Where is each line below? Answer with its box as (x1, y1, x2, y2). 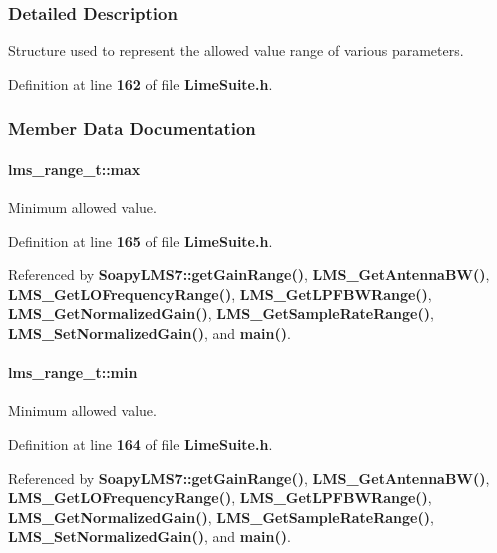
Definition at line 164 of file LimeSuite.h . (8, 434, 273, 454)
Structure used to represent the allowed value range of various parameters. (8, 40, 464, 61)
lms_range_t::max (8, 158, 141, 179)
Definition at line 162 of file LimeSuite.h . (8, 73, 273, 94)
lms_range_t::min (8, 362, 138, 383)
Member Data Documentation (8, 116, 256, 141)
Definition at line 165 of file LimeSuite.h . (8, 230, 273, 251)
